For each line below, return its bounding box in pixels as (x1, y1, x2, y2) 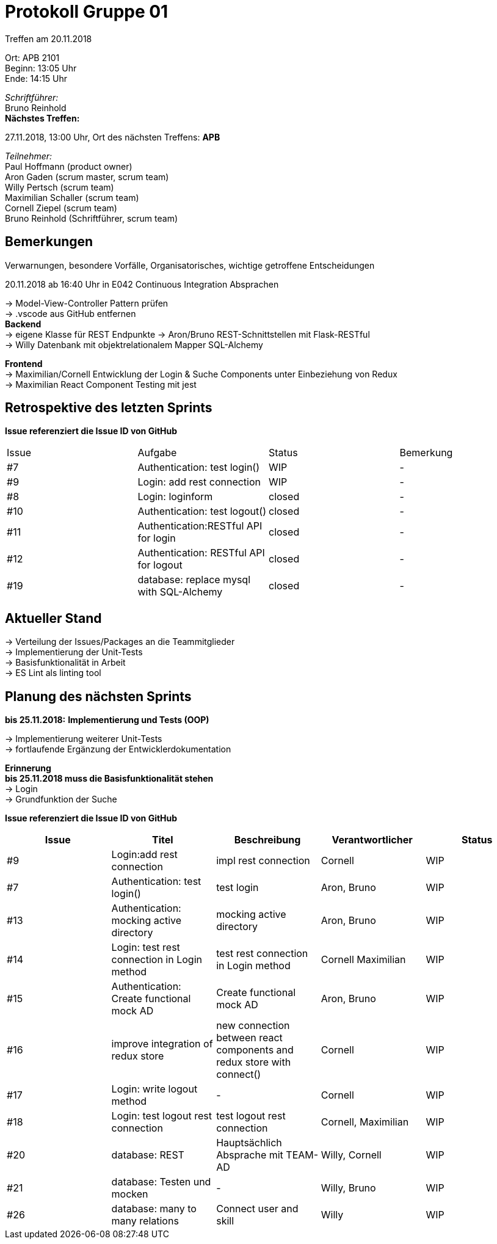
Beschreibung (234, 834, 301, 846)
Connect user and (216, 1202, 299, 1215)
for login (137, 532, 176, 545)
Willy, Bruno (321, 1182, 376, 1195)
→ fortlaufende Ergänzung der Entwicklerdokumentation (5, 744, 231, 755)
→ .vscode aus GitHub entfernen (5, 308, 136, 319)
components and (216, 1044, 294, 1057)
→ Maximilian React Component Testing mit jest (5, 379, 197, 390)
